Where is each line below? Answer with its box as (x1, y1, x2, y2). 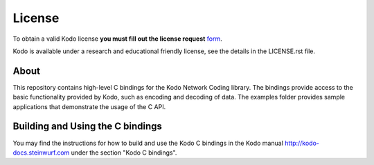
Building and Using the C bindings (12, 121, 163, 133)
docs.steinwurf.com (12, 148, 70, 157)
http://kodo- (284, 139, 320, 147)
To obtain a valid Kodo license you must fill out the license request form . (12, 35, 223, 43)
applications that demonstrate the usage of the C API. (12, 102, 166, 110)
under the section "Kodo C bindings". (71, 148, 177, 157)
